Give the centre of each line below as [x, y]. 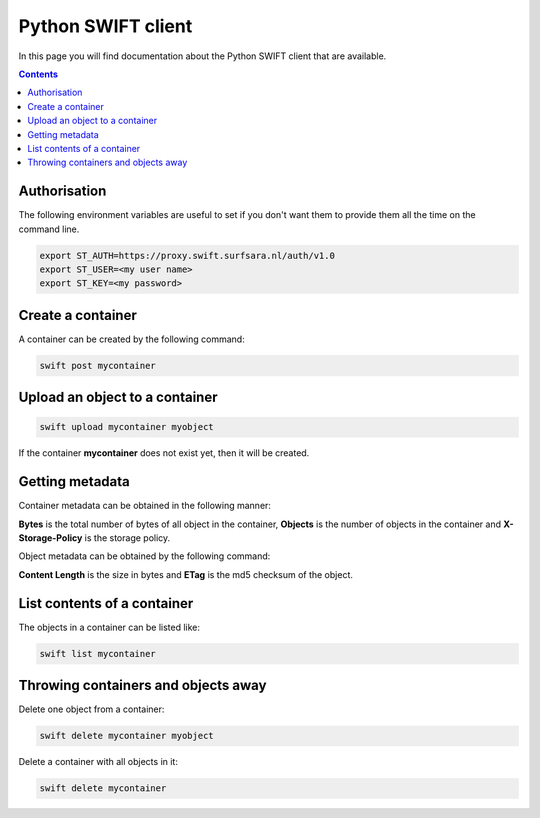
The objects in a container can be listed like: [109, 627]
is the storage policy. [127, 538]
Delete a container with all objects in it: [98, 762]
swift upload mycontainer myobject [126, 427]
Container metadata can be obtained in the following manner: [145, 506]
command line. [49, 229]
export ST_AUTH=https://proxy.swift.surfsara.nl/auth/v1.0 [187, 255]
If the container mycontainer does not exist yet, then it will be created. [164, 453]
